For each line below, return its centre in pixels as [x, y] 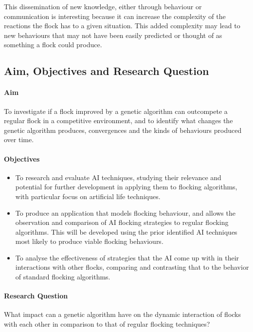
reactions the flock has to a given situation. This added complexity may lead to [122, 26]
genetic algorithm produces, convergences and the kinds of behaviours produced [123, 130]
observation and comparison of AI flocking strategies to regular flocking [122, 222]
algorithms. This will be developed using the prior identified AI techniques [126, 231]
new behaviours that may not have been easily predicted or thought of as [113, 35]
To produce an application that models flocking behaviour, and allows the [125, 212]
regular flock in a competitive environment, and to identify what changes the [118, 120]
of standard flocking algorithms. [63, 277]
